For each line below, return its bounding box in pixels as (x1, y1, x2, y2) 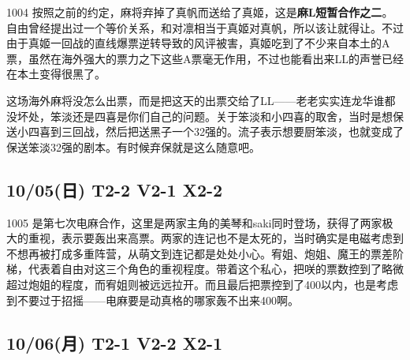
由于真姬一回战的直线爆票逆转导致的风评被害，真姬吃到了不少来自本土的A (6, 35, 390, 51)
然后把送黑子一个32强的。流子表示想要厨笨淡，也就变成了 (105, 123, 404, 140)
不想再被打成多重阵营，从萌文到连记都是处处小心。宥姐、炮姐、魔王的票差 (6, 245, 393, 261)
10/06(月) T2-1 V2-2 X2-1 (6, 330, 223, 354)
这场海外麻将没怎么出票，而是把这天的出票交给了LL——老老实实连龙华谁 (6, 92, 385, 108)
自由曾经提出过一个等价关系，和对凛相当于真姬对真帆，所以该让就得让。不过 (6, 19, 404, 36)
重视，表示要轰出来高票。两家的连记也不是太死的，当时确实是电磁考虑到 (28, 230, 404, 246)
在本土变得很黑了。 (6, 66, 106, 82)
